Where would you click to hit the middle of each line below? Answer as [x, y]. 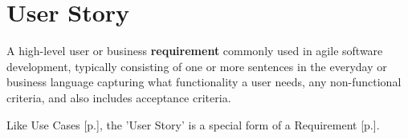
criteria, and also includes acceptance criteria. [119, 97]
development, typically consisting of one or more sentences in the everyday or [197, 66]
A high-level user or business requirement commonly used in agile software [195, 51]
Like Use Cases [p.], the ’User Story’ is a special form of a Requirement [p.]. [193, 124]
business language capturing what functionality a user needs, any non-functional [204, 82]
